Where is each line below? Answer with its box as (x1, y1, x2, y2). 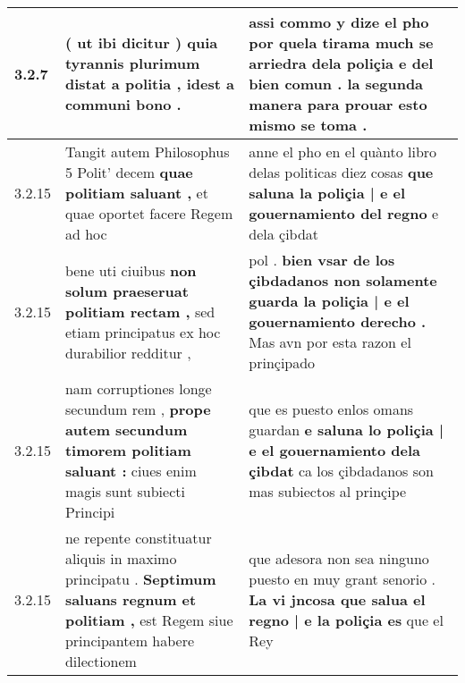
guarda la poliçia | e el (249, 291, 410, 311)
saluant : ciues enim (64, 460, 197, 481)
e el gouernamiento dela (249, 440, 421, 460)
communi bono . (64, 94, 182, 114)
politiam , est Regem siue (64, 610, 233, 630)
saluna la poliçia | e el (249, 182, 406, 203)
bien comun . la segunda (249, 73, 424, 94)
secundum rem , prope (64, 399, 211, 419)
